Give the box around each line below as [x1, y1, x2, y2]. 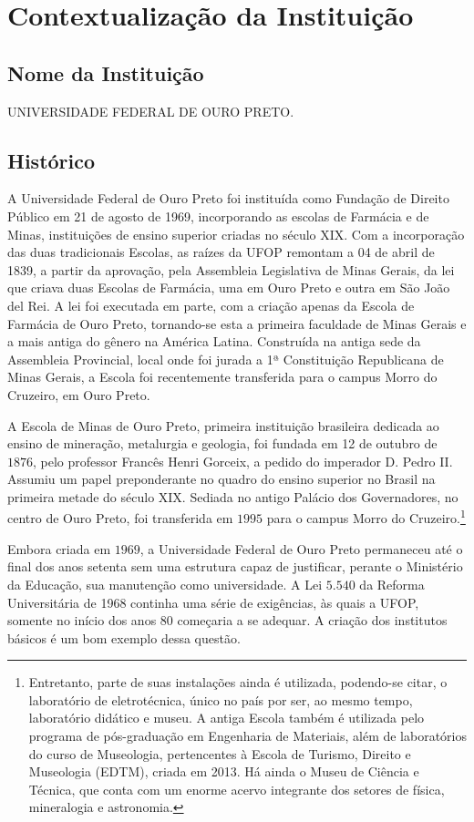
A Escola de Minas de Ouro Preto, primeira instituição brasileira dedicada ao [7, 416, 439, 435]
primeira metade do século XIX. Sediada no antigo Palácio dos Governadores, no [7, 487, 459, 506]
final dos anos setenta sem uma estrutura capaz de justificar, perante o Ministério [7, 557, 463, 576]
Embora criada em [7, 539, 111, 558]
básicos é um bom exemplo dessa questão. [7, 628, 241, 647]
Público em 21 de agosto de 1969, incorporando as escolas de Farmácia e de [7, 206, 429, 225]
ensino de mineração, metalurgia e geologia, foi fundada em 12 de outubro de [7, 434, 438, 453]
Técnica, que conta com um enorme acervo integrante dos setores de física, [28, 779, 445, 798]
